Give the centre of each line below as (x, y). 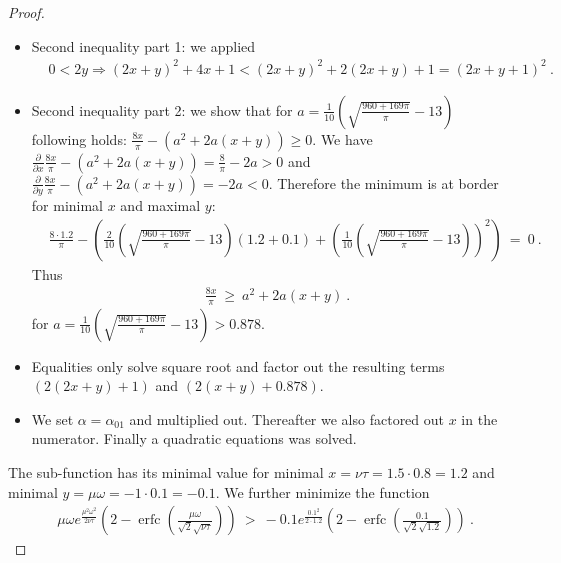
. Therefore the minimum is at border (383, 182)
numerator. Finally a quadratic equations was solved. (194, 438)
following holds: (79, 138)
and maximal (160, 205)
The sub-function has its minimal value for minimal (166, 472)
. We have (342, 138)
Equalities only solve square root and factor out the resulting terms (238, 365)
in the (479, 418)
